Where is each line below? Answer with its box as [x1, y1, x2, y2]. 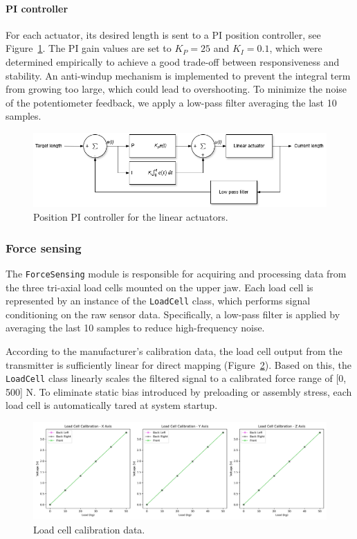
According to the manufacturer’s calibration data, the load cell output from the [6, 343, 342, 358]
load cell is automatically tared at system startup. [6, 398, 218, 412]
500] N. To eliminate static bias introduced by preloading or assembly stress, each [6, 384, 352, 399]
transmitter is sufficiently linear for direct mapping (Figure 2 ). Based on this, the [6, 357, 351, 372]
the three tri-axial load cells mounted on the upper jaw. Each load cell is [6, 280, 313, 294]
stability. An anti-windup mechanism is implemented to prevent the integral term [6, 68, 351, 82]
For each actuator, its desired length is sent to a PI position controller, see [6, 27, 321, 42]
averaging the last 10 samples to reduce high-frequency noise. [6, 320, 265, 335]
